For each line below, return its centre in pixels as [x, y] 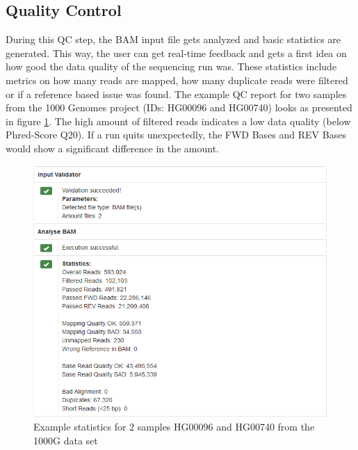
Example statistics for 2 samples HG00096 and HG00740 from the [174, 427]
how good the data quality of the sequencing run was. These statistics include [171, 66]
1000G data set [66, 440]
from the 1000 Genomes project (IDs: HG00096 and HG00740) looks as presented [179, 107]
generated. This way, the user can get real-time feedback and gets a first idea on [176, 53]
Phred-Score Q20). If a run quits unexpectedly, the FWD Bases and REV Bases [176, 135]
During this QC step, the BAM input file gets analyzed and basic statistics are [173, 39]
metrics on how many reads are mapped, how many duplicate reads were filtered [177, 80]
